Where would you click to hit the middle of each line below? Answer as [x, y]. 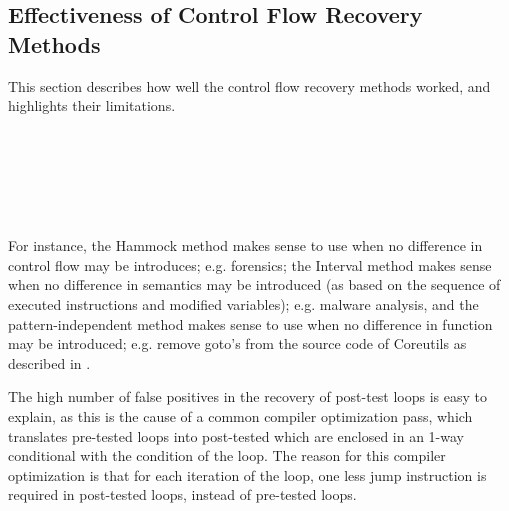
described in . [49, 362]
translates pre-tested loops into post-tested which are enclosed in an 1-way [236, 435]
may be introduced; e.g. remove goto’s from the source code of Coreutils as [237, 343]
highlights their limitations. [92, 105]
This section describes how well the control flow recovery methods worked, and [249, 85]
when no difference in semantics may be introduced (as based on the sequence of [254, 284]
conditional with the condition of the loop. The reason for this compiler [227, 455]
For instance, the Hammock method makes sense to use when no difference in [245, 245]
